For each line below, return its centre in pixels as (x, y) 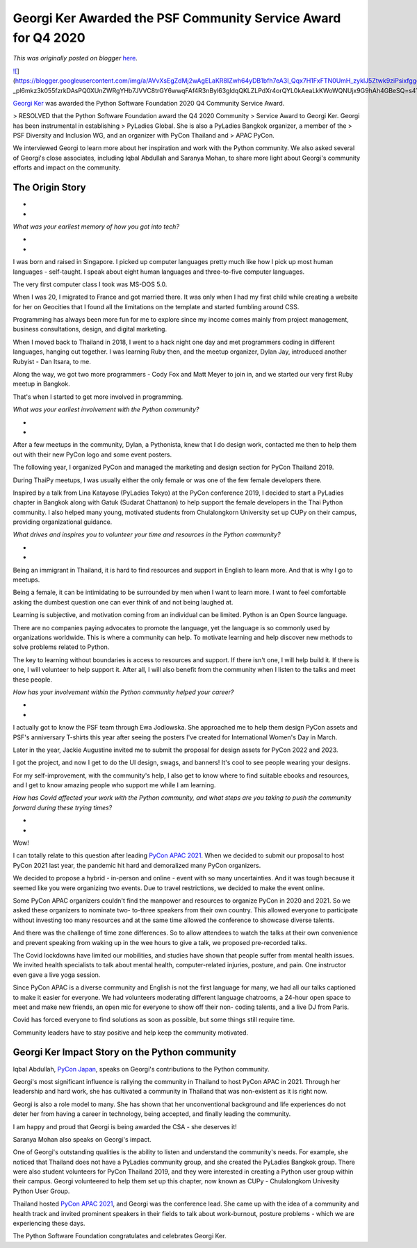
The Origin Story (49, 188)
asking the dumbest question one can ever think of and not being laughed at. (123, 602)
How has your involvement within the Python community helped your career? (123, 692)
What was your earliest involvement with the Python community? (106, 409)
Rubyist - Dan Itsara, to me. (52, 361)
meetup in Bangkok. (41, 384)
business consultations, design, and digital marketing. (90, 329)
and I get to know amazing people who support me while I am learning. (114, 785)
